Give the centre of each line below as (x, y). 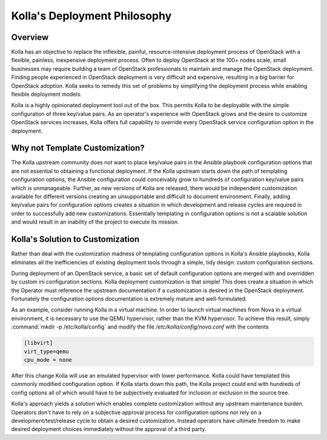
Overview (30, 37)
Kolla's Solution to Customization (75, 239)
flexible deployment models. (46, 95)
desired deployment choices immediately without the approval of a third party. (109, 429)
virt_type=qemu (46, 351)
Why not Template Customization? (78, 148)
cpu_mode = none (48, 360)
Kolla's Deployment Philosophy (91, 16)
